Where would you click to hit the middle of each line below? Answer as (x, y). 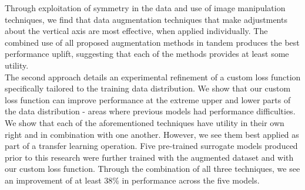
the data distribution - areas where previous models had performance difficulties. (150, 111)
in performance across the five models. (191, 180)
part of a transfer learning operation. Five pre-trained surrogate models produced (151, 146)
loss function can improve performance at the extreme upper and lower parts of (148, 99)
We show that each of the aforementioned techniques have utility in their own (145, 122)
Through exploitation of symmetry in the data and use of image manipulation (145, 8)
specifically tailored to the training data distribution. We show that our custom (148, 88)
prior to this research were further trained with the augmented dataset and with (149, 157)
